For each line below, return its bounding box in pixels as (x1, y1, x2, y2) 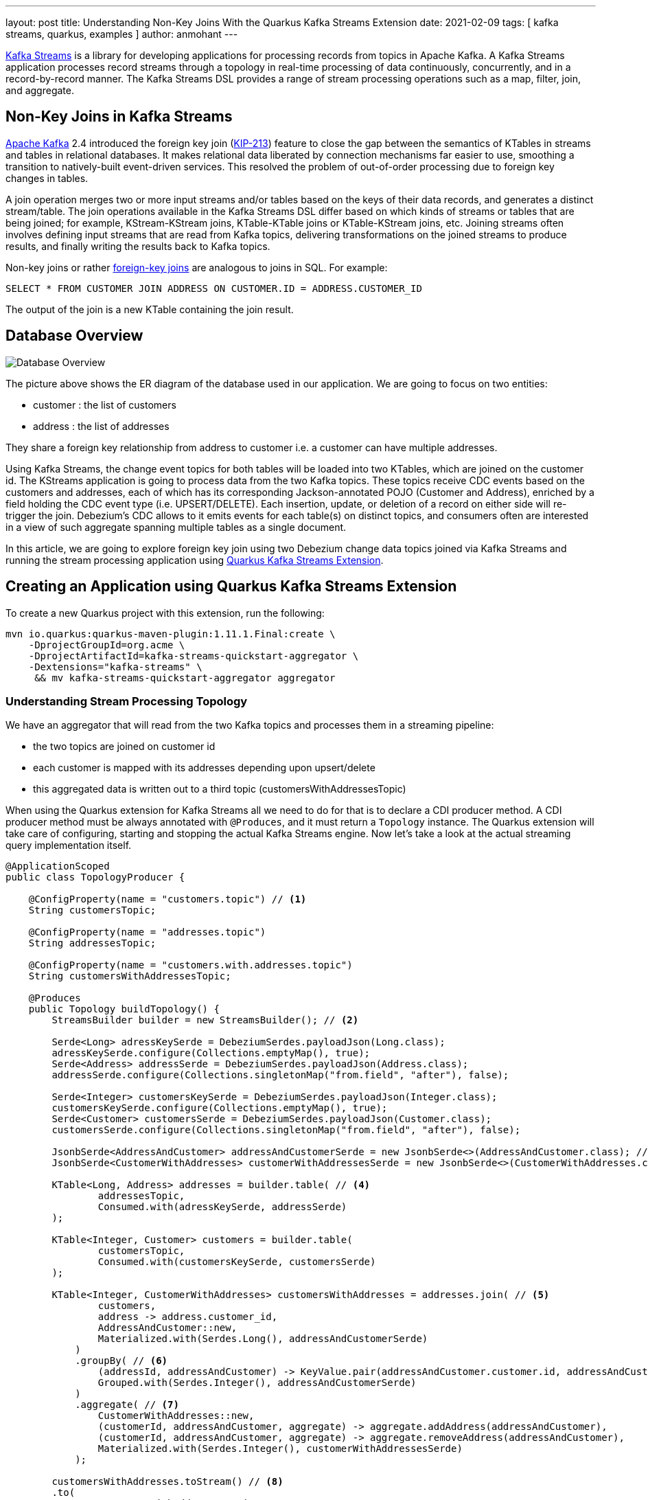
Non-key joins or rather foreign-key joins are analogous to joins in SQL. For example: (5, 261, 388, 273)
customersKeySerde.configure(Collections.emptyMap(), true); (51, 1102, 388, 1114)
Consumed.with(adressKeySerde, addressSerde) (97, 1201, 347, 1213)
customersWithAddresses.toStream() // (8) (51, 1476, 283, 1488)
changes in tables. (5, 172, 89, 184)
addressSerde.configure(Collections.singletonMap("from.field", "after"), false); (51, 1069, 509, 1081)
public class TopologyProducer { (5, 872, 185, 883)
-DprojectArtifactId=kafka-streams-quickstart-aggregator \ (28, 650, 359, 661)
